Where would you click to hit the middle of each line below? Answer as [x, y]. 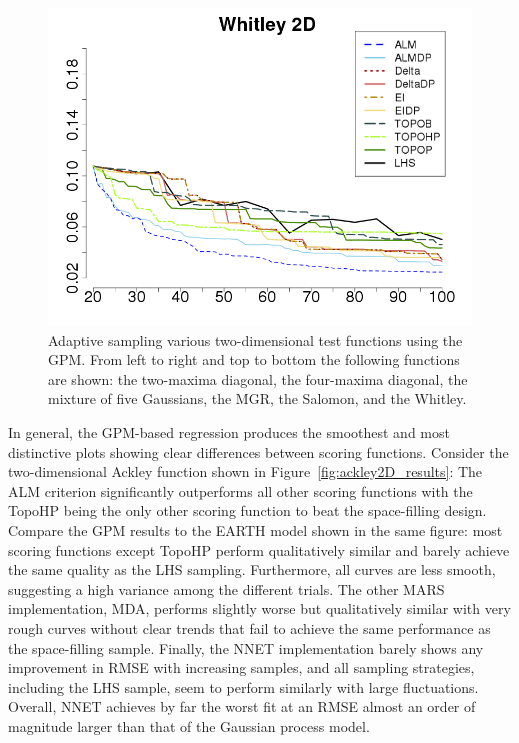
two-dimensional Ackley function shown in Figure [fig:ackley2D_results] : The [245, 471]
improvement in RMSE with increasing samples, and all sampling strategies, [241, 667]
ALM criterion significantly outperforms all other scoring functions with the [240, 490]
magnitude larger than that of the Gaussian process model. [189, 725]
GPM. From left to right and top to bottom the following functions [254, 359]
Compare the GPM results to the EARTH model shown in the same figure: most [255, 529]
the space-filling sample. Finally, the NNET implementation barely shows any [246, 647]
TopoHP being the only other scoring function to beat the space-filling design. [247, 510]
